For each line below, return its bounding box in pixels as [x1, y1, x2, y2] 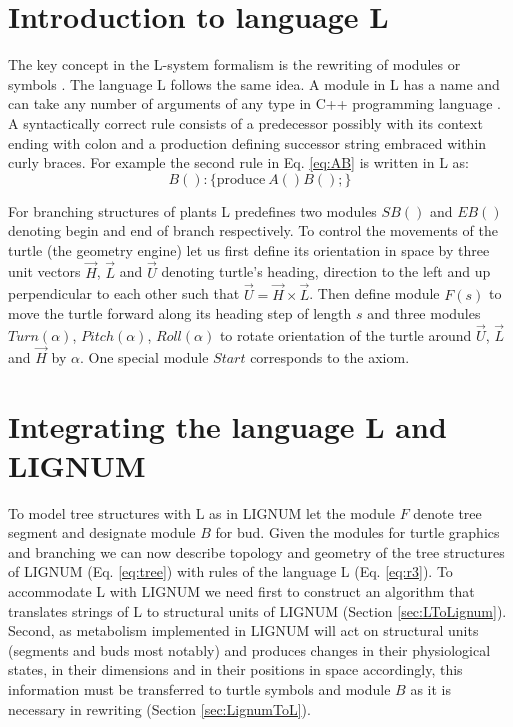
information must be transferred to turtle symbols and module [8, 678, 391, 699]
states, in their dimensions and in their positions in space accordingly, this [8, 659, 463, 680]
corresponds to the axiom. [250, 346, 410, 367]
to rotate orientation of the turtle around [219, 324, 472, 345]
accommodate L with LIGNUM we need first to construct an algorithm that [8, 581, 475, 601]
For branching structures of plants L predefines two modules [8, 200, 377, 221]
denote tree [413, 502, 482, 523]
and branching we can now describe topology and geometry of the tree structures [8, 541, 505, 562]
